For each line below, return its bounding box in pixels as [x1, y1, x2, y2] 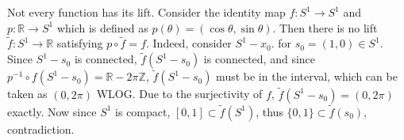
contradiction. [7, 120, 75, 137]
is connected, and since [203, 51, 316, 67]
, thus [256, 103, 283, 119]
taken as [7, 85, 48, 102]
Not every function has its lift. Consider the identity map [7, 4, 286, 20]
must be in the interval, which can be [216, 68, 398, 85]
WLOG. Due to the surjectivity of [96, 85, 263, 102]
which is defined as [56, 19, 148, 36]
